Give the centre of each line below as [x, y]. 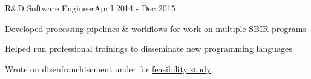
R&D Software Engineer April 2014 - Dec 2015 [90, 8]
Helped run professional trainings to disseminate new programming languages [149, 49]
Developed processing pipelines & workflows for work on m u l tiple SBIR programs [155, 28]
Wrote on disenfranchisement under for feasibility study [108, 68]
